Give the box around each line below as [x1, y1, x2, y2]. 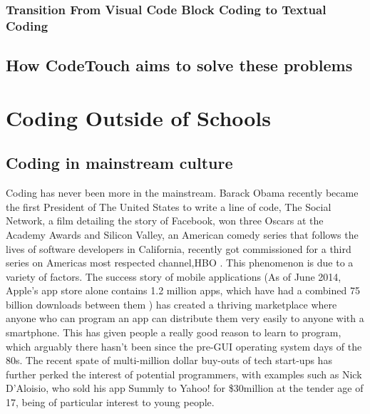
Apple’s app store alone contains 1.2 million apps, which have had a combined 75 [6, 283, 360, 298]
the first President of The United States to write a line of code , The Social [6, 199, 332, 214]
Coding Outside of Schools [6, 103, 272, 132]
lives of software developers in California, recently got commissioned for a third [6, 241, 351, 256]
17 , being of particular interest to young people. [6, 395, 215, 410]
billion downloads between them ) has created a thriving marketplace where [6, 296, 337, 311]
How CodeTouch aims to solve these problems [6, 54, 353, 76]
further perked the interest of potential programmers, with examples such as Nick [6, 366, 362, 381]
